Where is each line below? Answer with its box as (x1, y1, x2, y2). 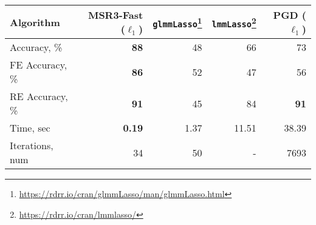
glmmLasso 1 (153, 14, 202, 30)
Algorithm (10, 15, 60, 29)
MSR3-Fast (88, 8, 143, 22)
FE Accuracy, (10, 58, 67, 72)
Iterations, (10, 138, 53, 152)
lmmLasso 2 (211, 14, 256, 30)
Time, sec (10, 121, 50, 135)
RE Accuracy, (10, 89, 68, 103)
